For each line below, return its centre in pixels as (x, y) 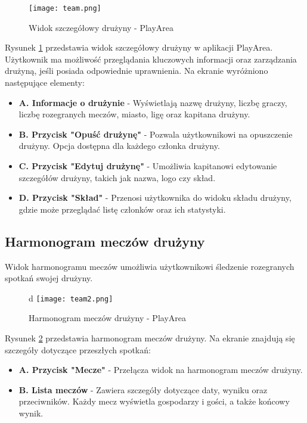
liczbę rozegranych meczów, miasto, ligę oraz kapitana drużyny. (134, 114)
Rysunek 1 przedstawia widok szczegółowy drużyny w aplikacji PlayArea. (139, 47)
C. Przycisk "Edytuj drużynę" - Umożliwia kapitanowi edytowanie (148, 166)
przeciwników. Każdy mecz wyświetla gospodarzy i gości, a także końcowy (154, 401)
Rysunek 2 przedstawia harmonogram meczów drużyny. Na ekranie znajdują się (150, 338)
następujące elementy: (45, 83)
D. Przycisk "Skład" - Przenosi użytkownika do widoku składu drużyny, (155, 197)
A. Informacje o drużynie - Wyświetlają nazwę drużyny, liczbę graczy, (153, 102)
